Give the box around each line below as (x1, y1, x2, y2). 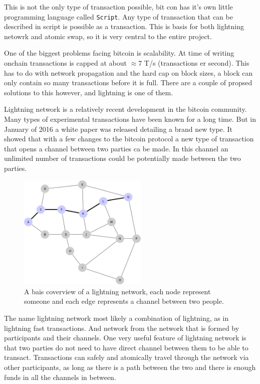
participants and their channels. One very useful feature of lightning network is (4, 332, 246, 343)
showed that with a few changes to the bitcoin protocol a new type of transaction (4, 133, 254, 144)
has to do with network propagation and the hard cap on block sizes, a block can (4, 67, 253, 78)
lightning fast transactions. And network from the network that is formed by (4, 322, 239, 333)
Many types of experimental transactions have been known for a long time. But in (4, 114, 256, 124)
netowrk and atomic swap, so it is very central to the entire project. (4, 31, 212, 41)
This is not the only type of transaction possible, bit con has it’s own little (4, 2, 233, 12)
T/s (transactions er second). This (144, 58, 249, 68)
